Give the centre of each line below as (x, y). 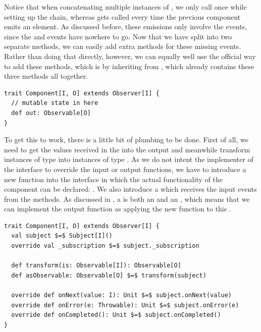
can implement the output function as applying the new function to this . (118, 209)
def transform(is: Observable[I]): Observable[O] (96, 266)
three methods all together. (46, 76)
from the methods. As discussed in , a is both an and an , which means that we (127, 199)
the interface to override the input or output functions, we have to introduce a (125, 169)
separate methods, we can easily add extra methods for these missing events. (123, 46)
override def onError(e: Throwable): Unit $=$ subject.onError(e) (125, 305)
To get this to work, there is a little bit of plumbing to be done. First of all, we (126, 140)
